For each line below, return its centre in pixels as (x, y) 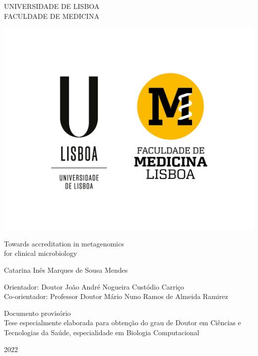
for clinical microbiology (41, 253)
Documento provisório (37, 313)
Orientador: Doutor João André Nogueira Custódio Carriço (94, 286)
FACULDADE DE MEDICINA (52, 16)
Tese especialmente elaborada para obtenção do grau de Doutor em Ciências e (123, 323)
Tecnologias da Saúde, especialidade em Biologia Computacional (102, 332)
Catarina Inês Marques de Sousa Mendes (66, 270)
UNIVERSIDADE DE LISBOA (52, 6)
